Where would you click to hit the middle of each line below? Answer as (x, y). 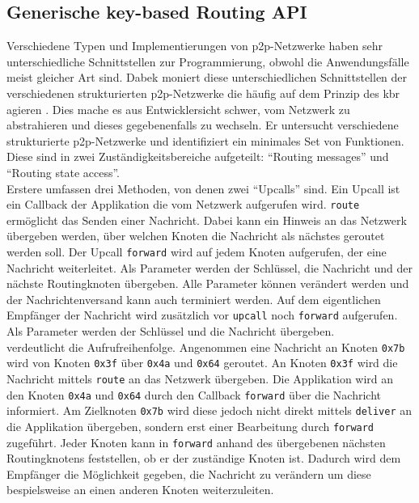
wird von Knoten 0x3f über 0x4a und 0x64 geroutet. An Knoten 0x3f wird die (202, 363)
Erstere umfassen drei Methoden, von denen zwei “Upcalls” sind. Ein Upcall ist (203, 188)
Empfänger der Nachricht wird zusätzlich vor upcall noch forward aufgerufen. (202, 315)
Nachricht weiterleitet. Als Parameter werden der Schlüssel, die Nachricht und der (209, 267)
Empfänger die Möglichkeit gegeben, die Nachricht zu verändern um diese (189, 473)
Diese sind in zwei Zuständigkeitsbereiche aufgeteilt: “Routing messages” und (198, 156)
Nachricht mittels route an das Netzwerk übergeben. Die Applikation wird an (200, 378)
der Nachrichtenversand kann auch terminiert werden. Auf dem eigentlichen (194, 299)
